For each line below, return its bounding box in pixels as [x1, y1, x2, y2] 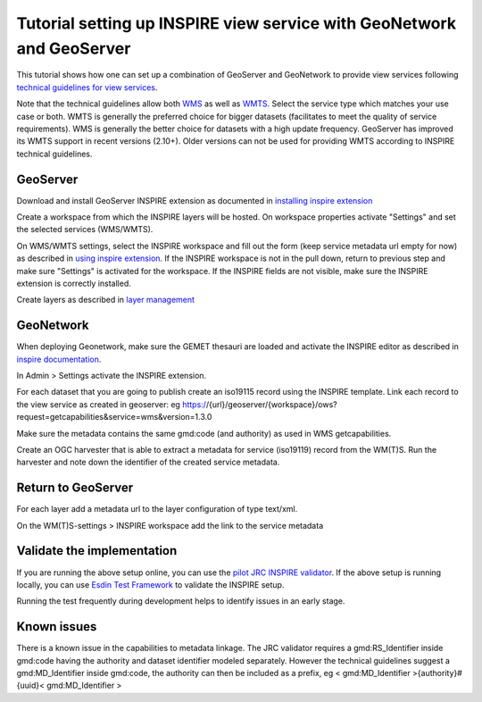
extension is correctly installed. [16, 278, 131, 288]
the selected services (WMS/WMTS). [16, 224, 154, 235]
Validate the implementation [16, 543, 178, 558]
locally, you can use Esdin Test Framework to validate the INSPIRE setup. [16, 579, 285, 589]
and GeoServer [16, 38, 131, 58]
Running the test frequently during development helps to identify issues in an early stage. [16, 596, 345, 606]
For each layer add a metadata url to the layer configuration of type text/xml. [16, 504, 298, 514]
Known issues [16, 619, 97, 634]
